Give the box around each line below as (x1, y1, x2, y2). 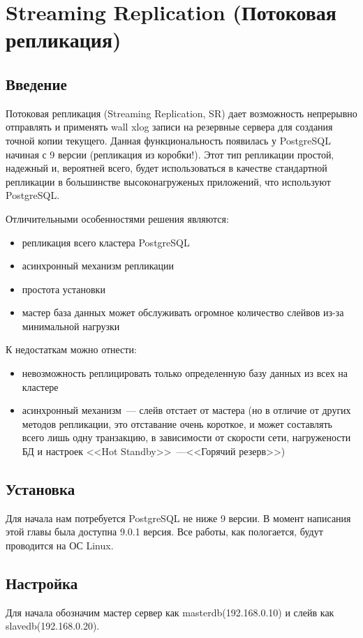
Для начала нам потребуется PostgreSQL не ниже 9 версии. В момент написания (6, 510, 351, 525)
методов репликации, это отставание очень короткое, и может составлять (22, 416, 333, 431)
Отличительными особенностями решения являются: (6, 211, 229, 225)
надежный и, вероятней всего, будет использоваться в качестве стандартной (6, 161, 327, 175)
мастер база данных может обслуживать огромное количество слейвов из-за (22, 305, 344, 320)
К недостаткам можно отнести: (6, 342, 137, 357)
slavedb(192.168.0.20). (6, 618, 100, 633)
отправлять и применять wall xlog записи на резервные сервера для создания (6, 119, 333, 134)
